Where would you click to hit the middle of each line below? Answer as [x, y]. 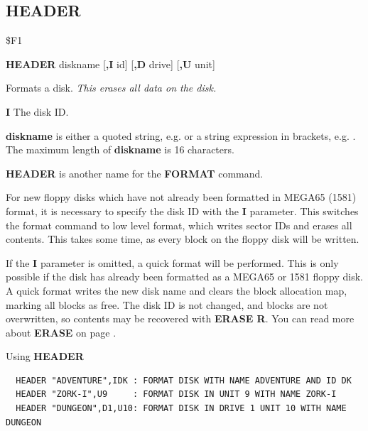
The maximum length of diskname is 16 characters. [120, 149]
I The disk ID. [37, 111]
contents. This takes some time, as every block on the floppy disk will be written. [183, 239]
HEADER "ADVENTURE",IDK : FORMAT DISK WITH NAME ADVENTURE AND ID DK [184, 380]
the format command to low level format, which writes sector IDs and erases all [179, 225]
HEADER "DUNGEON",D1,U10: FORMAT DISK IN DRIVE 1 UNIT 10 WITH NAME [181, 409]
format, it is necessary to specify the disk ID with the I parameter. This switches [182, 211]
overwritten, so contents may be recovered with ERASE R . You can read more [180, 318]
